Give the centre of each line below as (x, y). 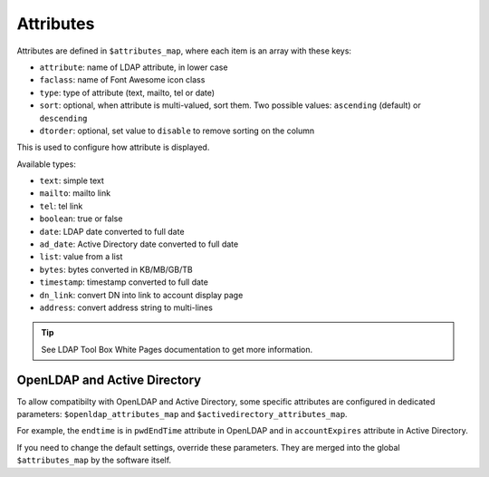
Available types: (46, 164)
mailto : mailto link (75, 193)
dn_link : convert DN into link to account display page (141, 295)
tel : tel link (61, 206)
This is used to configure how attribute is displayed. (113, 147)
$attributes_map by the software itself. (94, 460)
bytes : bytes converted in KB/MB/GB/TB (116, 269)
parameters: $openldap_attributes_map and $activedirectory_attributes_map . (182, 414)
